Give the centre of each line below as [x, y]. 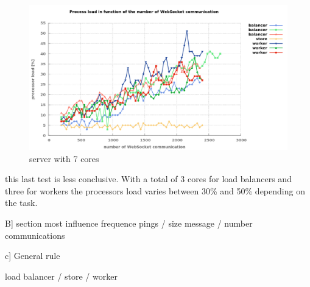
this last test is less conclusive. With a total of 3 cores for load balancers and [148, 179]
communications [35, 235]
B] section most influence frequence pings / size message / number [129, 223]
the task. [21, 203]
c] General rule [33, 256]
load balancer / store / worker [61, 276]
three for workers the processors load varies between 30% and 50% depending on [155, 190]
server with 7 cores [64, 158]
